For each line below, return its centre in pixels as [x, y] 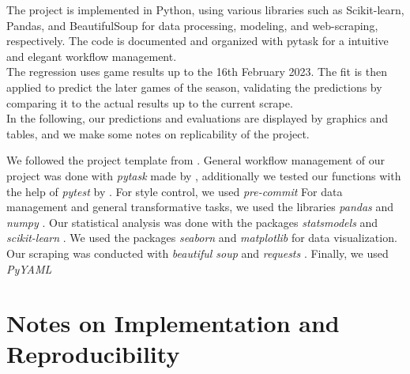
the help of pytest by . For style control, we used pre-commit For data [175, 191]
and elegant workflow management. [92, 56]
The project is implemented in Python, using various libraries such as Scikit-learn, [205, 9]
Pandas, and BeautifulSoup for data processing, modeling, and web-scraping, [192, 25]
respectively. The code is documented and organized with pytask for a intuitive [197, 41]
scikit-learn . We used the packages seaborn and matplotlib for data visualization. [202, 238]
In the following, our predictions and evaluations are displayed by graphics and [197, 118]
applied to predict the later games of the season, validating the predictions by [194, 87]
